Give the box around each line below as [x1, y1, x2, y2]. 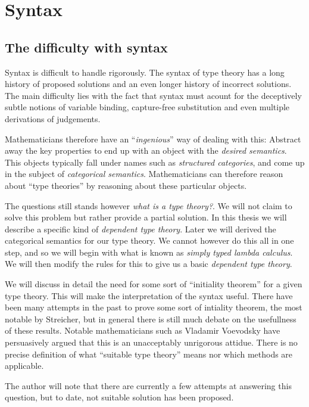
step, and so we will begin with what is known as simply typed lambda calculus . [5, 246, 293, 258]
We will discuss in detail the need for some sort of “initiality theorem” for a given [5, 278, 302, 290]
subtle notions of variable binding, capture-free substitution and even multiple [5, 101, 290, 113]
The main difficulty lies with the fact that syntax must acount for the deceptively [5, 89, 302, 101]
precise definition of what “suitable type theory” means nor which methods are [5, 347, 293, 360]
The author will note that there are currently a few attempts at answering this [5, 379, 292, 392]
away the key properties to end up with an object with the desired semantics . [5, 144, 287, 157]
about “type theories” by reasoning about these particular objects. [5, 179, 247, 191]
